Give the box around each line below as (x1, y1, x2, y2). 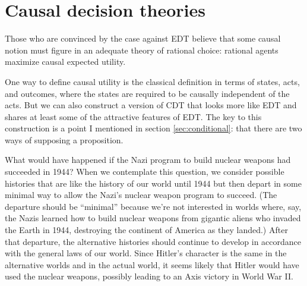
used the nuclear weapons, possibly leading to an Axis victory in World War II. (5, 270, 293, 282)
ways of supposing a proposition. (5, 133, 124, 146)
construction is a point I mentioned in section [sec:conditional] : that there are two (5, 122, 302, 134)
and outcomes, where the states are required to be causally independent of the (5, 87, 290, 99)
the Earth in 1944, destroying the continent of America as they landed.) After (5, 224, 288, 236)
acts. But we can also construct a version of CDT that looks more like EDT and (5, 99, 297, 111)
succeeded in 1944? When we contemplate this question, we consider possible (5, 165, 284, 178)
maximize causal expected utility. (5, 55, 126, 68)
